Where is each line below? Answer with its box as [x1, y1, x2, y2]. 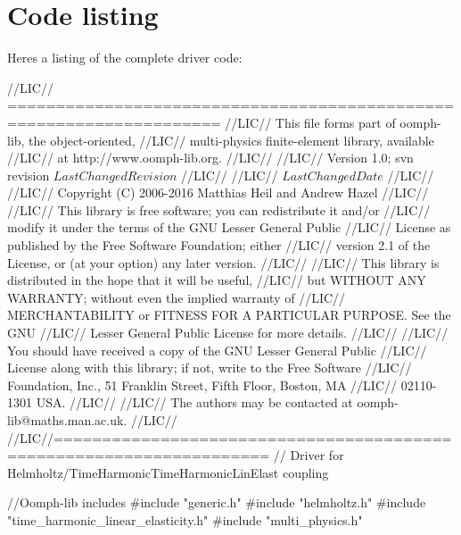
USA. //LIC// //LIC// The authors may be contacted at [36, 393, 353, 412]
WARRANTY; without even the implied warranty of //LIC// [7, 288, 346, 306]
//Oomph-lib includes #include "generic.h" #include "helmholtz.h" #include [7, 493, 426, 512]
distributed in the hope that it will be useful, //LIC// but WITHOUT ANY [7, 271, 426, 289]
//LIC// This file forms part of [225, 113, 396, 131]
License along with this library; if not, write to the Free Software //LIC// [7, 358, 412, 377]
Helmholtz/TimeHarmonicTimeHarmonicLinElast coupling [7, 463, 329, 481]
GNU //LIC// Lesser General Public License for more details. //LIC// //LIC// [7, 323, 449, 342]
